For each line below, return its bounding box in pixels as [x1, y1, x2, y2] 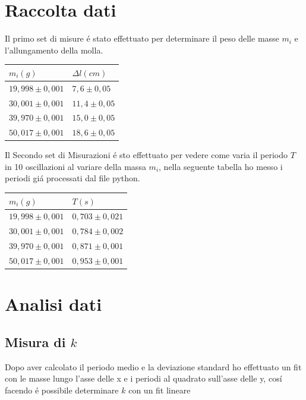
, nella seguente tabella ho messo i [159, 160, 283, 172]
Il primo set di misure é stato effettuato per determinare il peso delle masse [5, 32, 279, 45]
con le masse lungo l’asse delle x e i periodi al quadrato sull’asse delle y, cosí [5, 372, 282, 385]
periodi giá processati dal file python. [5, 172, 140, 184]
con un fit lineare [128, 383, 191, 396]
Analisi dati [5, 292, 102, 316]
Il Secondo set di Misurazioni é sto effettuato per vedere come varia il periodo [5, 149, 288, 161]
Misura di [5, 332, 66, 351]
